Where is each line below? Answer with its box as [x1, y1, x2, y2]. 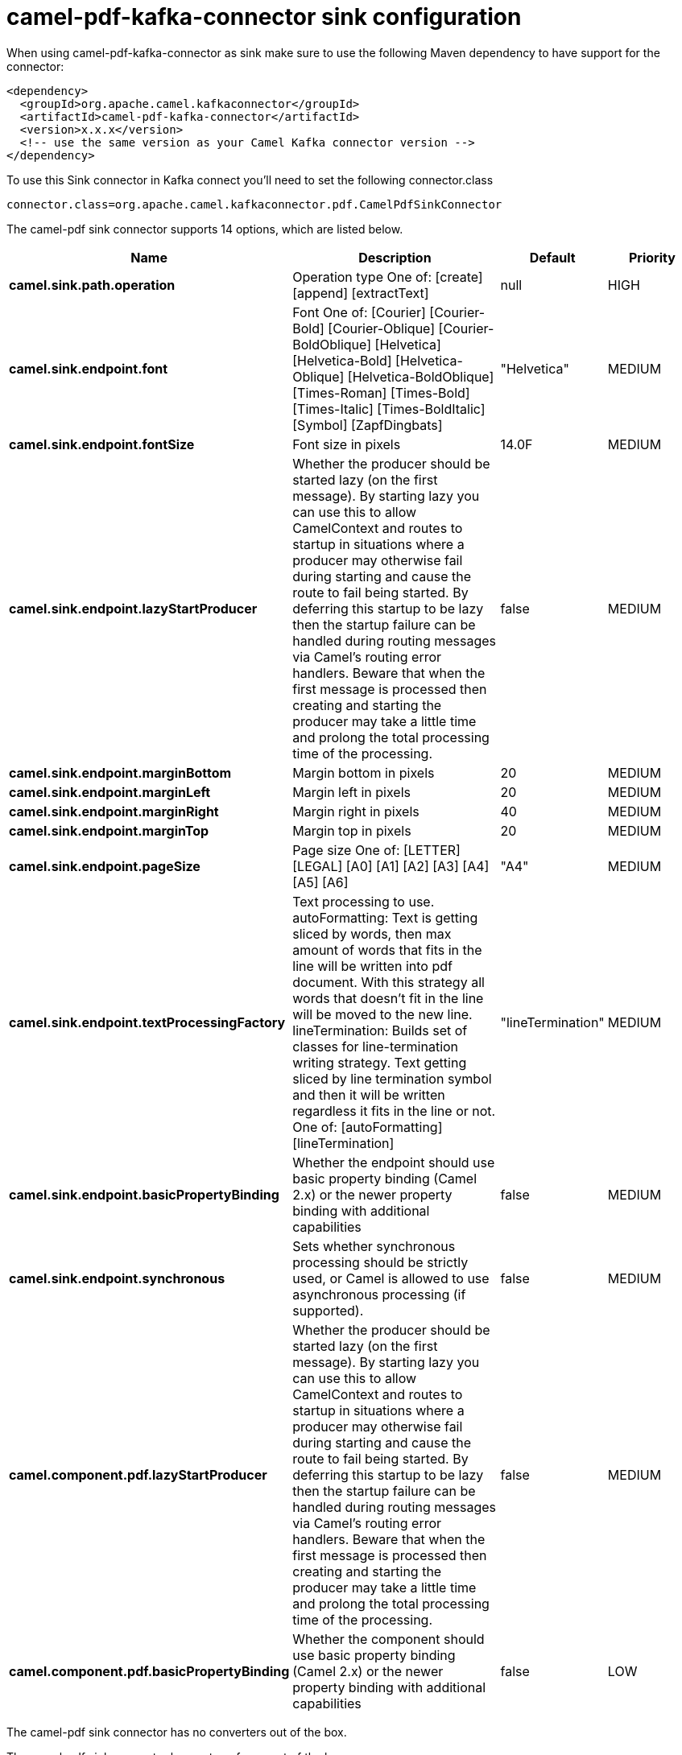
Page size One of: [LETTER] [292, 841, 461, 858]
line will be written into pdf [292, 957, 453, 974]
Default [529, 249, 576, 266]
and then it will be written [292, 1086, 445, 1103]
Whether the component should [292, 1630, 485, 1647]
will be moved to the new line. [292, 1006, 473, 1022]
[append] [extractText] [292, 284, 429, 301]
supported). [292, 1302, 364, 1319]
